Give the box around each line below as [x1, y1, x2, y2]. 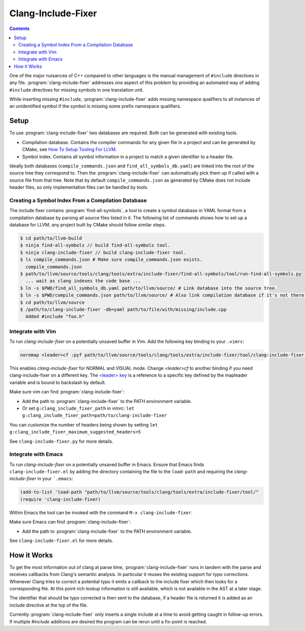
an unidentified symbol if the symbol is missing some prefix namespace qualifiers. [9, 103, 181, 109]
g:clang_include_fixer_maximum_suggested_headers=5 [9, 429, 141, 435]
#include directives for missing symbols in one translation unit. [9, 87, 144, 93]
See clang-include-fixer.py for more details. [9, 438, 114, 444]
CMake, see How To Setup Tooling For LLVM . [22, 147, 117, 153]
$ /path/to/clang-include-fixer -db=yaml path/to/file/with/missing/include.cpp [20, 306, 227, 312]
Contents [9, 25, 30, 32]
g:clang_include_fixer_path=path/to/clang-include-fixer [22, 413, 167, 418]
